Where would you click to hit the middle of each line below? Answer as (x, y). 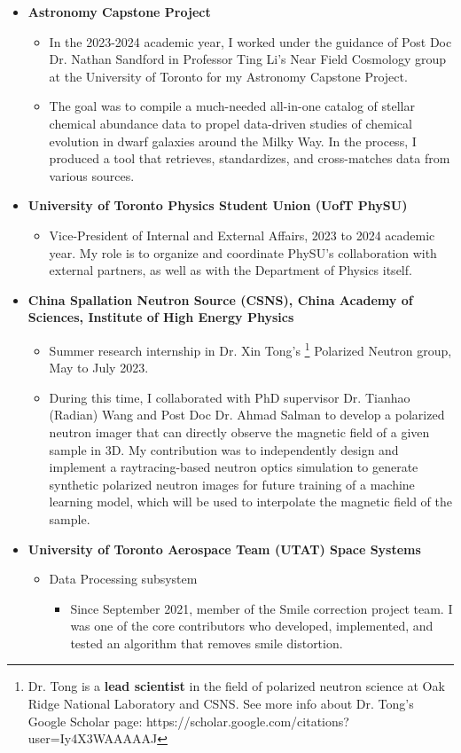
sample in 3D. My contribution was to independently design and (224, 449)
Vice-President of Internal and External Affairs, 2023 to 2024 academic (242, 235)
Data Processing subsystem (123, 579)
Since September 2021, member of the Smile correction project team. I (262, 608)
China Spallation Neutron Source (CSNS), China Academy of (220, 299)
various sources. (92, 175)
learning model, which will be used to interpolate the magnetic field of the (250, 502)
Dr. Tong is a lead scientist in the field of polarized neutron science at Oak (236, 686)
